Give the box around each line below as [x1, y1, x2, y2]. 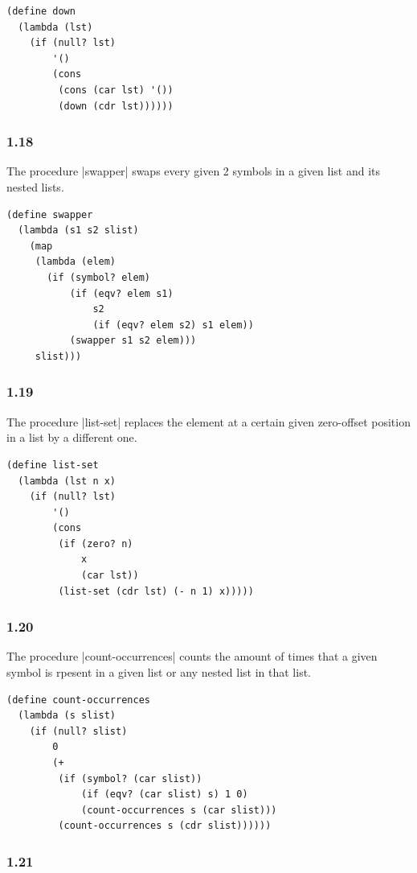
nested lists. [6, 178, 64, 195]
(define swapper [6, 208, 93, 220]
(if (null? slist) [29, 725, 128, 737]
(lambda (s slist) [18, 710, 117, 722]
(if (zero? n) [58, 537, 133, 550]
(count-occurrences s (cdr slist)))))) [58, 820, 272, 832]
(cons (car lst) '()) [58, 84, 174, 96]
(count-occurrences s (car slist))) [81, 804, 277, 816]
